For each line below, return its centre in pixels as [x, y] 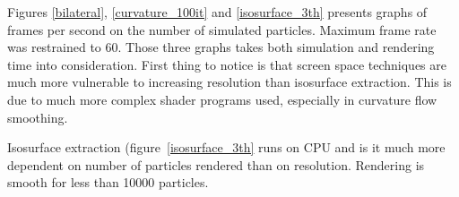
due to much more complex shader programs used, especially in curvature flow [222, 99]
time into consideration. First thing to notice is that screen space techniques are [227, 64]
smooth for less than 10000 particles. [108, 182]
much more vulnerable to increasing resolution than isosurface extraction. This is [229, 82]
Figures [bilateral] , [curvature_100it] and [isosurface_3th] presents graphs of [217, 12]
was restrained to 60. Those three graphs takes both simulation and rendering [221, 47]
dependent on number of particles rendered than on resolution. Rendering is [216, 164]
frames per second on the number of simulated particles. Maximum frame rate [222, 29]
